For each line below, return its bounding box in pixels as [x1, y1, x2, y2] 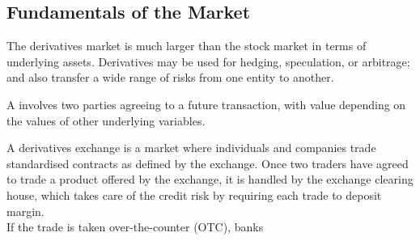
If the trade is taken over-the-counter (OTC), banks [6, 218, 264, 235]
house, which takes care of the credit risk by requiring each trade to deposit [6, 186, 382, 203]
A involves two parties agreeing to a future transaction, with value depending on [6, 95, 406, 112]
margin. [6, 202, 45, 219]
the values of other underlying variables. [6, 112, 206, 129]
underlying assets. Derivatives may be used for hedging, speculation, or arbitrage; [6, 53, 410, 70]
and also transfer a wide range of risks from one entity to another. [6, 69, 334, 86]
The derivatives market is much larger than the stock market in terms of [6, 37, 367, 54]
